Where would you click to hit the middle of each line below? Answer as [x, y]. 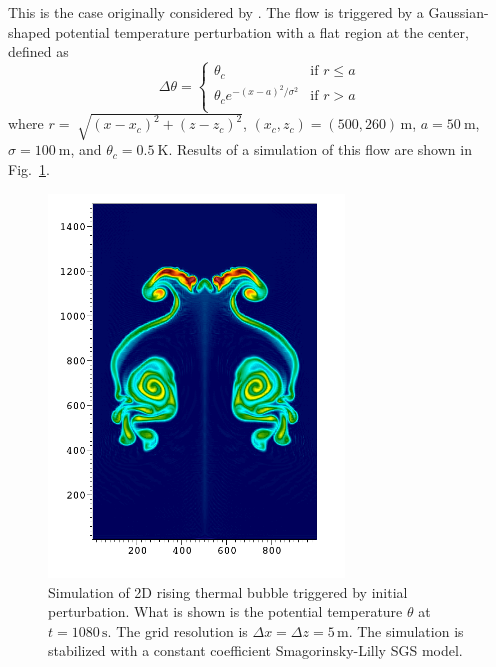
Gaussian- [458, 12]
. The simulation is [406, 630]
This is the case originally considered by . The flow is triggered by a [216, 12]
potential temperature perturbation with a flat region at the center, [262, 31]
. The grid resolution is [177, 630]
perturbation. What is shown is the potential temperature [225, 611]
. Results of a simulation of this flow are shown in [320, 149]
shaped [29, 31]
